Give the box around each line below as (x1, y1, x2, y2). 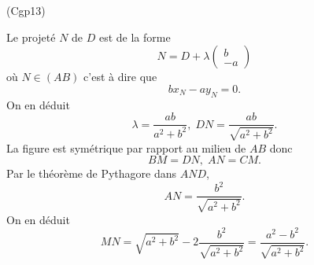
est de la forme (98, 28, 171, 45)
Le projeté (6, 28, 56, 45)
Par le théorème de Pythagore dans (6, 165, 177, 182)
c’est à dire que (83, 68, 157, 85)
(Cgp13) (6, 2, 46, 18)
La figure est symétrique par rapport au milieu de (6, 139, 246, 156)
